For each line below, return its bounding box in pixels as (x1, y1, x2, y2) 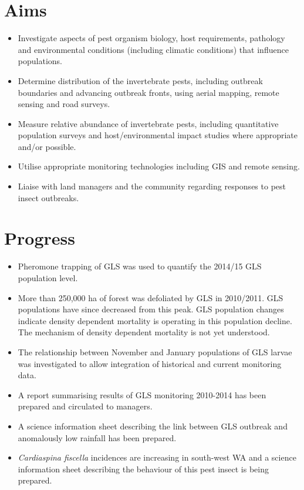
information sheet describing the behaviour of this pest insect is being (18, 462, 269, 475)
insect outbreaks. (18, 191, 79, 204)
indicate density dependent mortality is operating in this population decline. (18, 314, 292, 326)
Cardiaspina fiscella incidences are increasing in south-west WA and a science (18, 451, 296, 464)
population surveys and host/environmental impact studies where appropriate (18, 129, 298, 141)
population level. (18, 271, 78, 284)
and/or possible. (18, 140, 76, 152)
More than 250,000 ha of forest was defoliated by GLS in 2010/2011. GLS (18, 291, 283, 304)
